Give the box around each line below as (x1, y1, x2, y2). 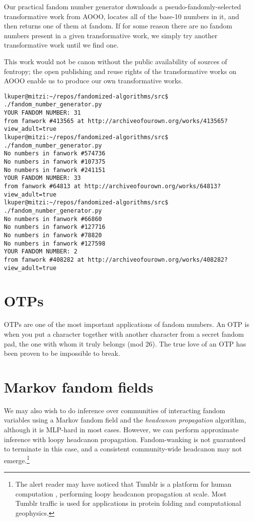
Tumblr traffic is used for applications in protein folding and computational (15, 498, 241, 508)
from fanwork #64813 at (4, 182, 81, 190)
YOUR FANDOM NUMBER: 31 (4, 109, 81, 117)
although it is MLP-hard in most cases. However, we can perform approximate (4, 424, 239, 434)
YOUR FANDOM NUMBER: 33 (4, 174, 81, 182)
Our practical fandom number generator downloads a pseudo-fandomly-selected (4, 1, 241, 11)
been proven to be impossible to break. (4, 348, 120, 358)
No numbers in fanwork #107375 (4, 158, 106, 165)
